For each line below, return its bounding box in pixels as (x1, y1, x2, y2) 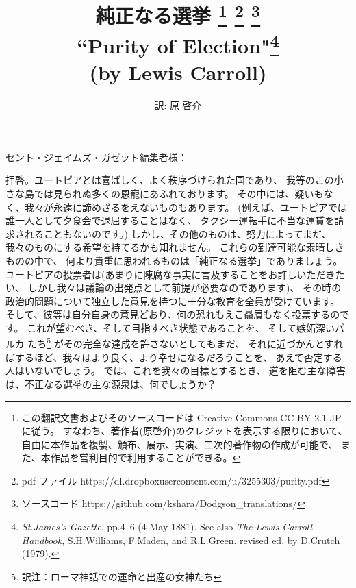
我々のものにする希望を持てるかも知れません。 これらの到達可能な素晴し (5, 240, 335, 254)
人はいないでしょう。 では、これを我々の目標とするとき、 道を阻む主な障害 (5, 363, 346, 378)
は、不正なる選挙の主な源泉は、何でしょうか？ (5, 376, 216, 391)
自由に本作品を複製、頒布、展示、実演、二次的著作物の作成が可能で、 (21, 437, 338, 451)
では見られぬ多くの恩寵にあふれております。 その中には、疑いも (34, 186, 324, 200)
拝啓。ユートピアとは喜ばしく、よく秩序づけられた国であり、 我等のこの (5, 173, 334, 187)
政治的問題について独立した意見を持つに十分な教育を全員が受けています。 (5, 293, 340, 308)
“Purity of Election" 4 (77, 28, 279, 60)
